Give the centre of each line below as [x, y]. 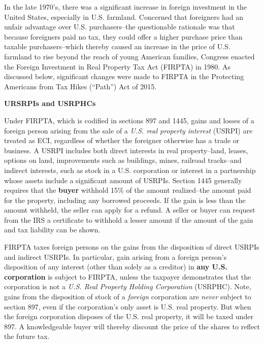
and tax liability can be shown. [52, 230]
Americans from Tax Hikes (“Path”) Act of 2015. [80, 86]
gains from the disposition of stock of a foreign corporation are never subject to [128, 297]
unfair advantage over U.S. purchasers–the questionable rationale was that [120, 27]
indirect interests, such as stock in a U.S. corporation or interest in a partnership [130, 170]
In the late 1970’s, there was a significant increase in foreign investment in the [126, 7]
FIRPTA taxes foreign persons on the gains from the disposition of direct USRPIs [132, 247]
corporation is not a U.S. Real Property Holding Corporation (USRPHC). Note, [128, 286]
